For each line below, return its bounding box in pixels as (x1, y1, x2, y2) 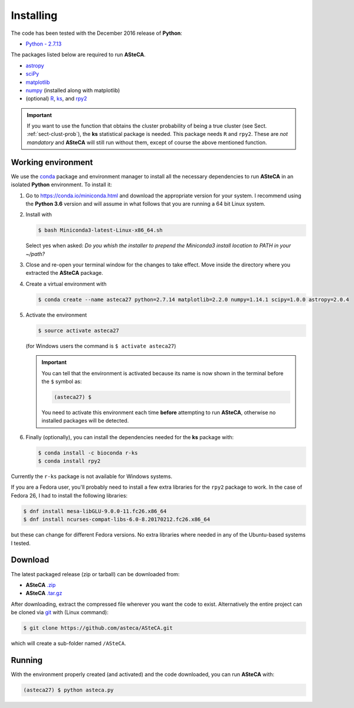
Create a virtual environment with (25, 280, 107, 287)
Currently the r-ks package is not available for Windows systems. (11, 473, 172, 480)
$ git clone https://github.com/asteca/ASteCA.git (23, 625, 173, 632)
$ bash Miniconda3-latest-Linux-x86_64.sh (38, 227, 163, 233)
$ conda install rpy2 (38, 458, 101, 465)
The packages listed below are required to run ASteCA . (11, 51, 146, 59)
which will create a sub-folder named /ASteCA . (11, 640, 126, 647)
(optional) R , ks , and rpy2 (25, 95, 87, 102)
